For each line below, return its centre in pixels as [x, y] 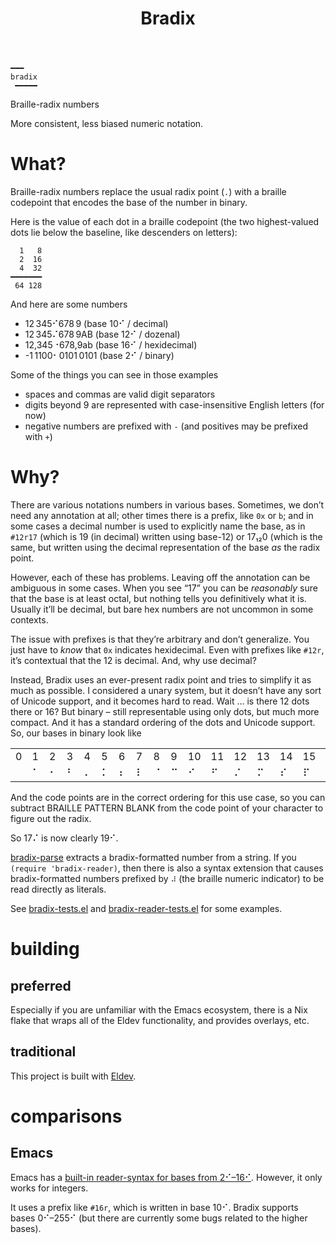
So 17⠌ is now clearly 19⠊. [64, 838]
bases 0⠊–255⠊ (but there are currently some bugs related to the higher [159, 1218]
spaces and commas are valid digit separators [120, 394]
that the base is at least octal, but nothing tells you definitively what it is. [158, 599]
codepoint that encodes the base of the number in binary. [129, 203]
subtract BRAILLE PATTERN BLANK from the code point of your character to [167, 808]
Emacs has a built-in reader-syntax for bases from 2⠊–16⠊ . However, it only [166, 1177]
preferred [41, 985]
